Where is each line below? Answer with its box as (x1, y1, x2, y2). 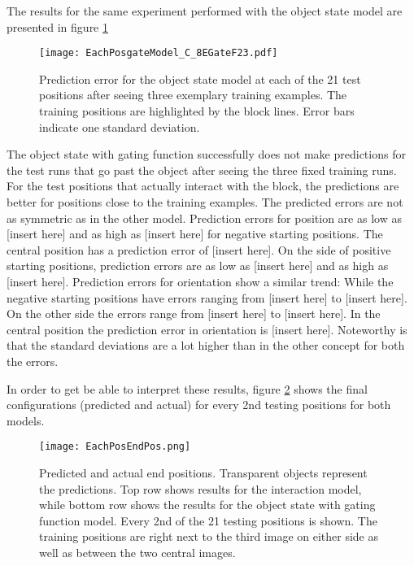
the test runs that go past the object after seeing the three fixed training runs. (7, 161, 397, 178)
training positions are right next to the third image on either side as (39, 528, 379, 545)
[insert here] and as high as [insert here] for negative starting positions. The (7, 225, 383, 242)
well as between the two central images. (39, 543, 236, 560)
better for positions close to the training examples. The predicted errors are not (7, 194, 403, 210)
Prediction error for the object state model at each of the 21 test (39, 70, 361, 87)
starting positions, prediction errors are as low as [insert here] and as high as (7, 257, 389, 274)
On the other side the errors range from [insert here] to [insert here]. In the (7, 305, 381, 322)
